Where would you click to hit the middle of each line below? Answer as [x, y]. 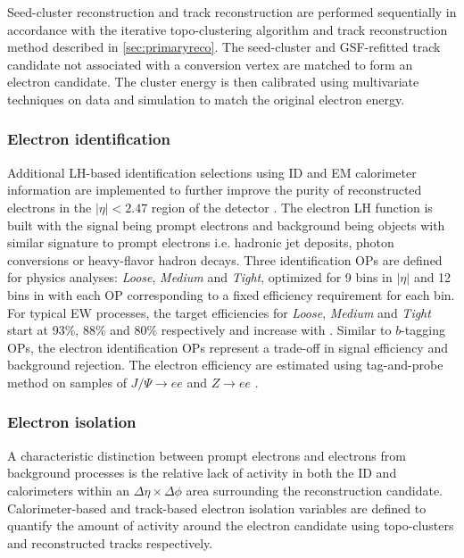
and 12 [432, 277]
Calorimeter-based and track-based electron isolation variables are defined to [217, 508]
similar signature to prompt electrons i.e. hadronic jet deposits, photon [201, 242]
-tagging [423, 330]
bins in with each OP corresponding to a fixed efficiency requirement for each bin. [231, 294]
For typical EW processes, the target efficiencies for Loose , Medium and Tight [219, 312]
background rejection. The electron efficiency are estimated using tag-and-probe [225, 365]
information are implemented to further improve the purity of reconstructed [215, 190]
